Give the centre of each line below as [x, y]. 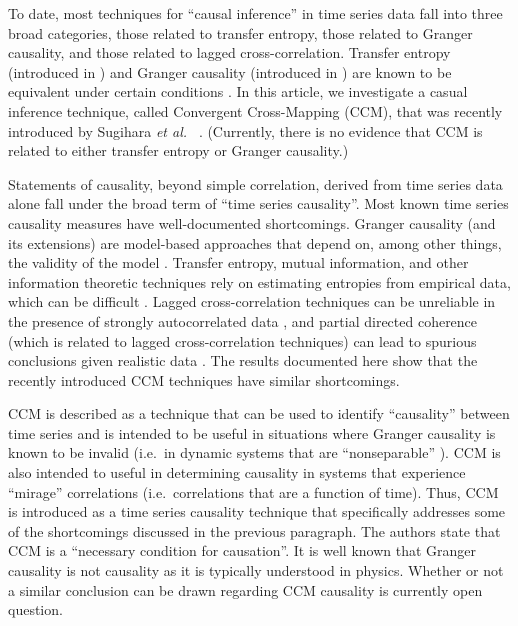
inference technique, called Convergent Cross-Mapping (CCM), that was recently [255, 110]
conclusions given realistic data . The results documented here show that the [243, 360]
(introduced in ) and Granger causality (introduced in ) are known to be [230, 71]
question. [35, 609]
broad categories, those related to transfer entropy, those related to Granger [240, 32]
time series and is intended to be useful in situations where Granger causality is [252, 432]
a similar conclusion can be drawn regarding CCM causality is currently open [245, 589]
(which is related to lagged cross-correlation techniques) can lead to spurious [242, 340]
